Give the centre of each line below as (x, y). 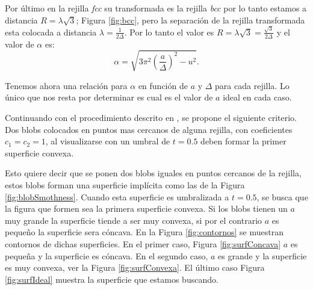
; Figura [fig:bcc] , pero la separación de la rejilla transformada (191, 20)
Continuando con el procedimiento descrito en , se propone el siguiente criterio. (151, 118)
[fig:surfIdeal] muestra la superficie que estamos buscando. (112, 279)
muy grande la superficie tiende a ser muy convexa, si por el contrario (134, 220)
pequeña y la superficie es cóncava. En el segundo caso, (107, 255)
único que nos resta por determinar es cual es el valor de (109, 97)
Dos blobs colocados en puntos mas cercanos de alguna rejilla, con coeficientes (149, 129)
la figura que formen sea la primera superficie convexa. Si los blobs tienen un (146, 208)
